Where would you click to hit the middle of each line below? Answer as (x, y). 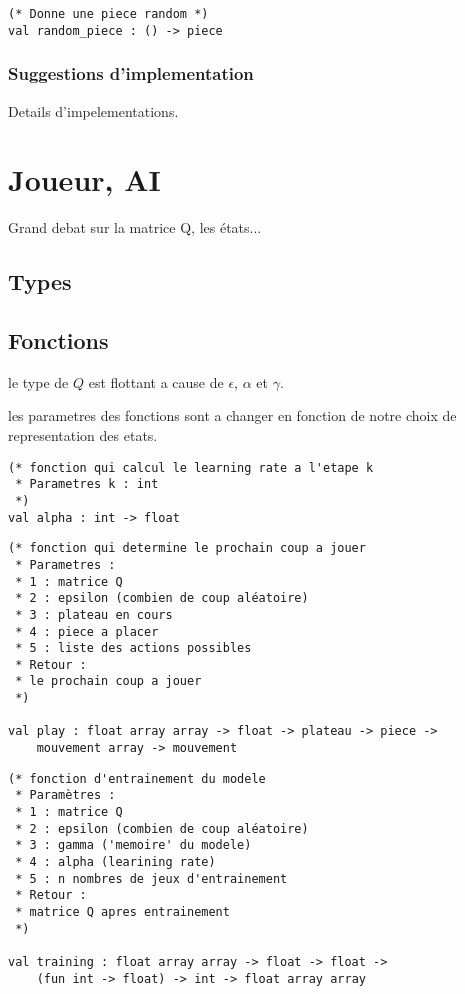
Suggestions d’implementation (131, 73)
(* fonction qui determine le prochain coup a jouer (187, 548)
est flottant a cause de (156, 381)
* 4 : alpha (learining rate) (115, 862)
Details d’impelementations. (93, 110)
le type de (38, 381)
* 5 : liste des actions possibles (133, 648)
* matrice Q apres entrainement (122, 912)
